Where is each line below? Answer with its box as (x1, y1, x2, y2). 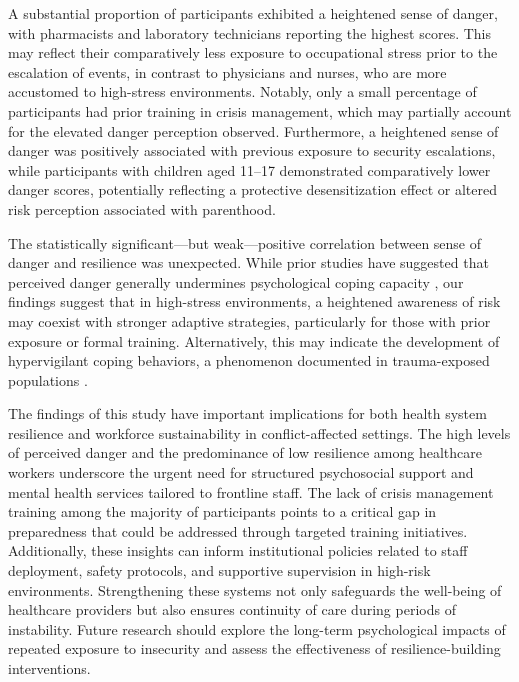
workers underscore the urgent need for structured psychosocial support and (8, 462, 474, 483)
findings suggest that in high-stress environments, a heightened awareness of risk (8, 291, 501, 312)
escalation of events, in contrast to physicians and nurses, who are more (8, 61, 447, 82)
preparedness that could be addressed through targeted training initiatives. (8, 520, 468, 541)
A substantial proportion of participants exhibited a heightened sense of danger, (8, 3, 498, 23)
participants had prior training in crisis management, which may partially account (8, 100, 512, 121)
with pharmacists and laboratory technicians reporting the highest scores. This (8, 22, 492, 43)
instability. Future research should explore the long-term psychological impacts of (8, 618, 506, 639)
